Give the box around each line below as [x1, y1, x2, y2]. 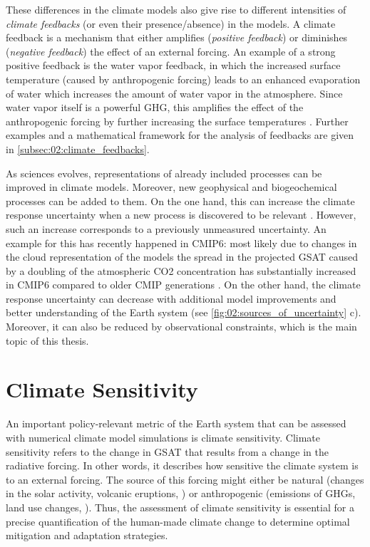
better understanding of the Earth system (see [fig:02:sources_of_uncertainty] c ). [6, 305, 361, 320]
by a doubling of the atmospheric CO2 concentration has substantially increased [6, 263, 356, 278]
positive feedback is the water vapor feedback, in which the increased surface [6, 58, 341, 73]
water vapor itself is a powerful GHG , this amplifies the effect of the [6, 100, 304, 115]
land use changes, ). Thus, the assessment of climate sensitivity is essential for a [6, 499, 354, 514]
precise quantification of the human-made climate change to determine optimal [6, 514, 350, 528]
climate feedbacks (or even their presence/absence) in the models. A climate [6, 16, 336, 31]
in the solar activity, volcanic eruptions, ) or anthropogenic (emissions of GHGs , [6, 486, 356, 501]
